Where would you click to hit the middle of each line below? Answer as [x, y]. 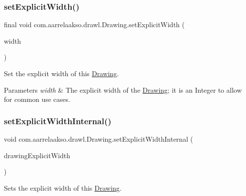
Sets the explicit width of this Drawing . [63, 188]
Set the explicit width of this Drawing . [62, 73]
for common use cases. [37, 99]
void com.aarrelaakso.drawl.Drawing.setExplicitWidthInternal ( [99, 139]
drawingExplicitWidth [37, 155]
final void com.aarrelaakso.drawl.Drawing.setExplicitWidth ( [94, 24]
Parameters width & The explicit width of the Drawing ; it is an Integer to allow [123, 90]
